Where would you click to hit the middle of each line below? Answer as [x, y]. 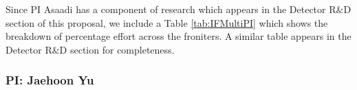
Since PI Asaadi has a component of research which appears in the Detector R [171, 9]
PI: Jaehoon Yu [50, 80]
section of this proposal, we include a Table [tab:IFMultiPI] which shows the [167, 22]
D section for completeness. [117, 49]
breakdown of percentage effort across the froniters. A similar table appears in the [178, 36]
